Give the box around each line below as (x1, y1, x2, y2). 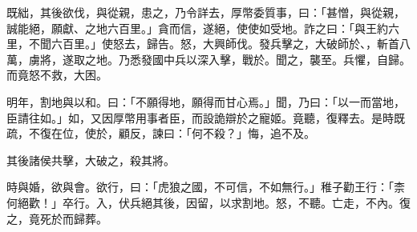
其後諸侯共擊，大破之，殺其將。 (6, 151, 175, 168)
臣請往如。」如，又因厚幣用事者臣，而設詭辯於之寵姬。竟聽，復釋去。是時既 (6, 109, 405, 126)
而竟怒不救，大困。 (6, 66, 107, 83)
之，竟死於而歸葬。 (6, 210, 107, 226)
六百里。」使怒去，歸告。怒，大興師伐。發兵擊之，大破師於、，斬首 (51, 35, 399, 52)
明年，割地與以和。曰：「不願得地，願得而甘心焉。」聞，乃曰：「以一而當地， (6, 93, 405, 110)
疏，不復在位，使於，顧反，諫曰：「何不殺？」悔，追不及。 (6, 125, 315, 142)
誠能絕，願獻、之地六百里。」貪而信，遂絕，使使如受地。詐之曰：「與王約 (6, 19, 388, 36)
